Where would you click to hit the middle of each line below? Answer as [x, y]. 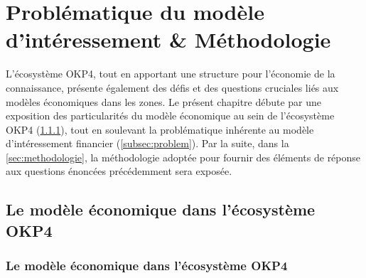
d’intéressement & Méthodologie [168, 39]
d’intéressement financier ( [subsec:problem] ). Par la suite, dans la [147, 143]
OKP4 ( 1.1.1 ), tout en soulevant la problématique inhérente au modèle [160, 129]
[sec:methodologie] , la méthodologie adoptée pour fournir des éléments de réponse [183, 157]
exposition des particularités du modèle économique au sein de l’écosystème [170, 116]
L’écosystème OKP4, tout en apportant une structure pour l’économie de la [171, 74]
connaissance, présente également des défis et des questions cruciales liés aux [172, 87]
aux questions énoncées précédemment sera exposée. [119, 171]
